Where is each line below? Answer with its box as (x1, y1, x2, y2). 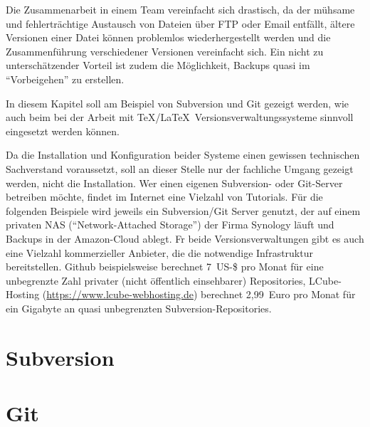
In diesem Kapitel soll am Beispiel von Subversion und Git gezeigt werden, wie (6, 95, 349, 110)
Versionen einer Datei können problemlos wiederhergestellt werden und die (6, 30, 331, 45)
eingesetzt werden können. (6, 123, 120, 138)
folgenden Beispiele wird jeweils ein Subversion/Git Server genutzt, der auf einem (6, 203, 361, 218)
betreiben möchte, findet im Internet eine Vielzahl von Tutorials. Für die (6, 189, 323, 204)
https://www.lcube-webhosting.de (46, 287, 194, 302)
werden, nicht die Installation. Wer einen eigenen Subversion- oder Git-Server (6, 175, 343, 190)
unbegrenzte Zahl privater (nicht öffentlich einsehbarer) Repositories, (6, 273, 306, 288)
